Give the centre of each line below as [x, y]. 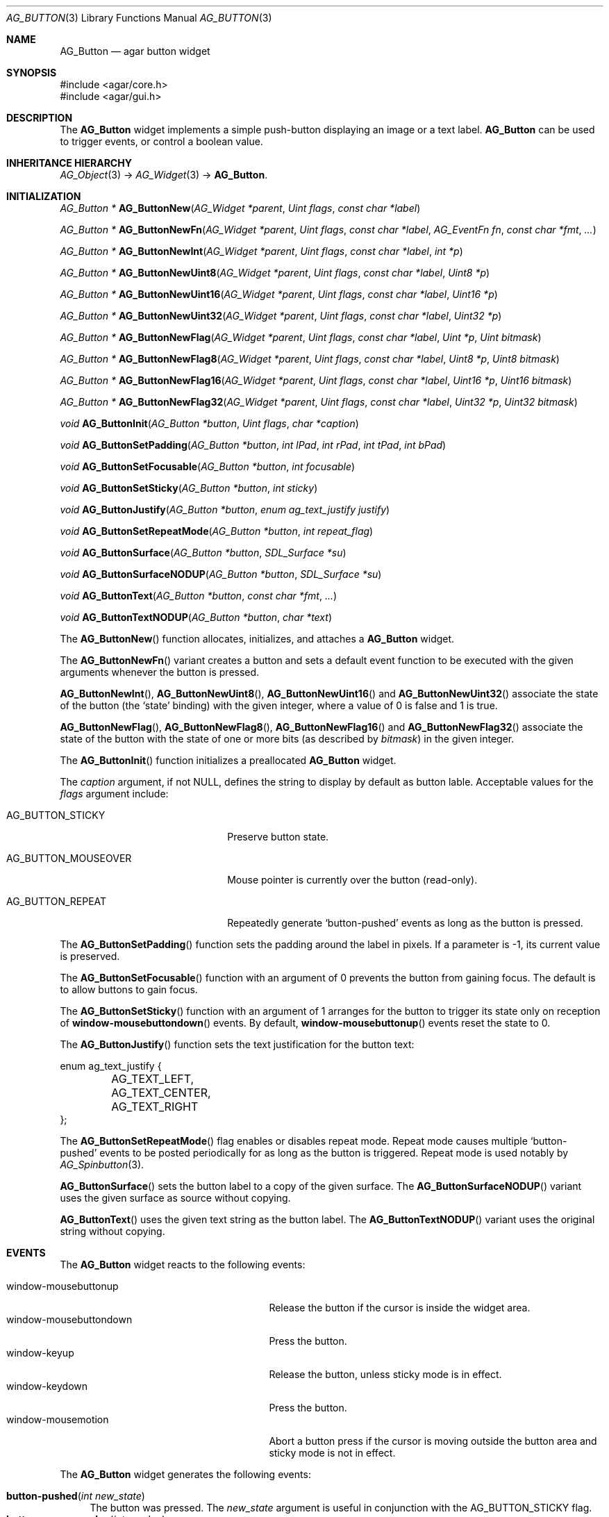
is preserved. [90, 956]
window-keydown [47, 1386]
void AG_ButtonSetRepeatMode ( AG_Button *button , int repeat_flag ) [217, 531]
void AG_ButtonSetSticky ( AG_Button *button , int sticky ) [189, 488]
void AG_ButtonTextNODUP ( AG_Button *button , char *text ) [196, 617]
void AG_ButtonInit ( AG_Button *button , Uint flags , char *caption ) [209, 423]
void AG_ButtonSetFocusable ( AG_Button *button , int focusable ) [208, 466]
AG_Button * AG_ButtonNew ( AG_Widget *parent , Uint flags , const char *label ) [240, 208]
